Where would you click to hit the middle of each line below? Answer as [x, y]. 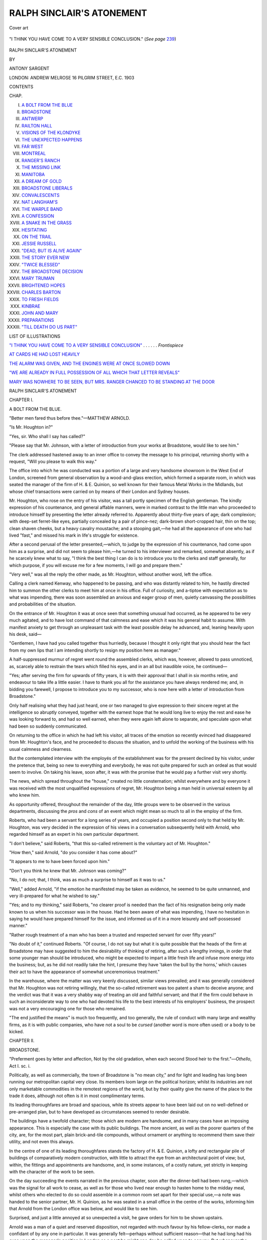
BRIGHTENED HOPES [43, 285]
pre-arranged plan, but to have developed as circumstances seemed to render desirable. [100, 1112]
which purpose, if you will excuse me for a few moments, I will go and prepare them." [96, 565]
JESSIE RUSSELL [39, 244]
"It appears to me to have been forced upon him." [60, 862]
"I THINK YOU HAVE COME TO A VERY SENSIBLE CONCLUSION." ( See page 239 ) [93, 39]
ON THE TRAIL [37, 237]
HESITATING [34, 230]
